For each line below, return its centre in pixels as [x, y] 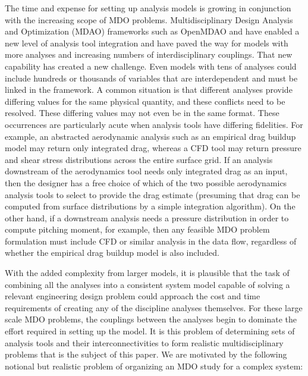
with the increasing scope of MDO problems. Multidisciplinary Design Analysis [149, 19]
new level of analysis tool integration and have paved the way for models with [147, 43]
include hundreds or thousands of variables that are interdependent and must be [151, 78]
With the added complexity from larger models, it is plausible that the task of [147, 273]
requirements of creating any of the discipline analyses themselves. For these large [154, 307]
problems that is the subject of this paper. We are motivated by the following [146, 354]
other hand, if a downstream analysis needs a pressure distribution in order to [147, 217]
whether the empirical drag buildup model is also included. [112, 253]
